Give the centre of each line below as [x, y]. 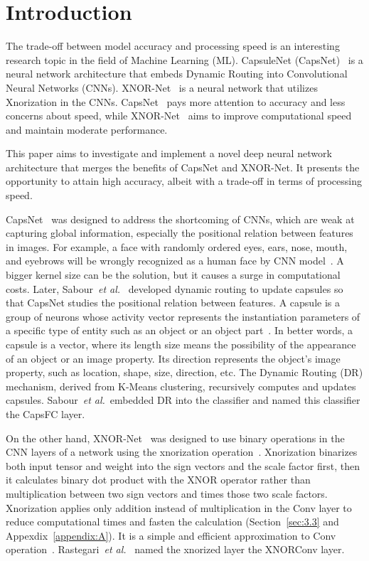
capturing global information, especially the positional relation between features [180, 233]
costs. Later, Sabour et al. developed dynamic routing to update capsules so [175, 288]
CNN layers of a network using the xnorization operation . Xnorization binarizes [182, 452]
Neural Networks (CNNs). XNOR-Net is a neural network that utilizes [162, 87]
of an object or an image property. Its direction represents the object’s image [173, 358]
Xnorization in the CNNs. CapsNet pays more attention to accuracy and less [176, 101]
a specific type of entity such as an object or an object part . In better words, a [180, 330]
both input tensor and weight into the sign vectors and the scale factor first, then [183, 465]
